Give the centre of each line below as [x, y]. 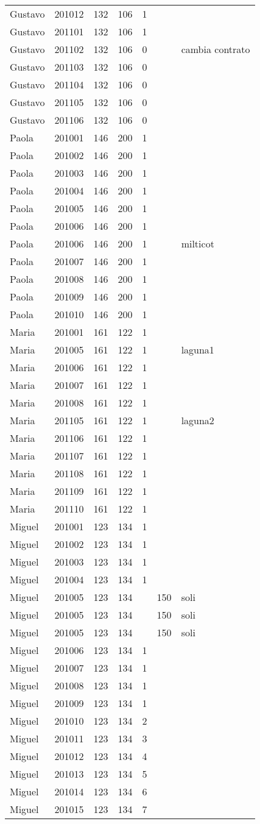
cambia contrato [216, 49]
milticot [198, 243]
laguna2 [198, 420]
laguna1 [198, 350]
